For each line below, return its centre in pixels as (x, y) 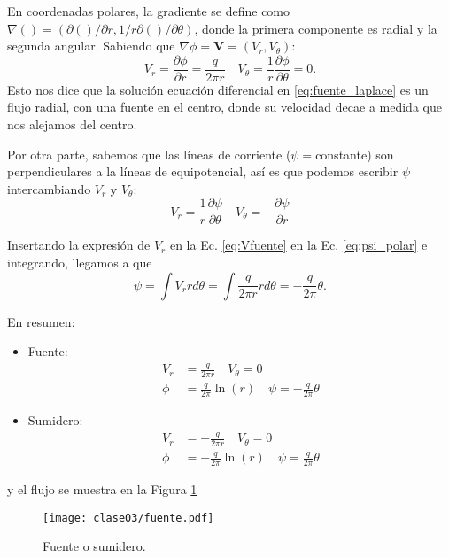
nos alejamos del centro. (72, 124)
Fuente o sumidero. (94, 546)
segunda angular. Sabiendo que (91, 46)
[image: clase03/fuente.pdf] (128, 518)
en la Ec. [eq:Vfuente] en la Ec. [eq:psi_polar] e (298, 245)
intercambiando (49, 188)
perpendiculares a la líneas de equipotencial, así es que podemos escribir (203, 171)
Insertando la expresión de (79, 245)
